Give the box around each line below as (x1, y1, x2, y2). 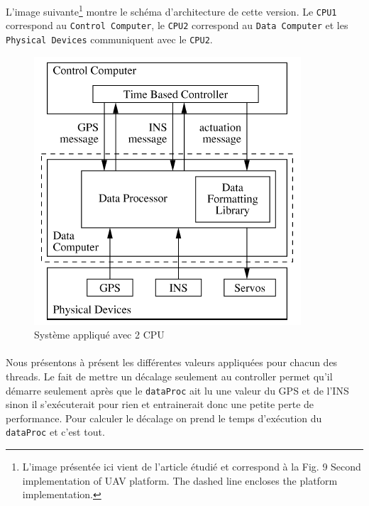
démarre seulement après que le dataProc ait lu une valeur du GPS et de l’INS (6, 383, 349, 397)
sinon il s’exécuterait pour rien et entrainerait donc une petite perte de (6, 397, 314, 412)
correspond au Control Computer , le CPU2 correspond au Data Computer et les (6, 18, 348, 33)
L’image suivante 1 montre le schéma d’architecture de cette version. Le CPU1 (6, 2, 337, 18)
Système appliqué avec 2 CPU (34, 327, 165, 342)
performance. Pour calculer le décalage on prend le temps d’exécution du (6, 410, 322, 425)
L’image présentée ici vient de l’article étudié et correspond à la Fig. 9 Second (22, 459, 361, 474)
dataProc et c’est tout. (6, 424, 105, 439)
